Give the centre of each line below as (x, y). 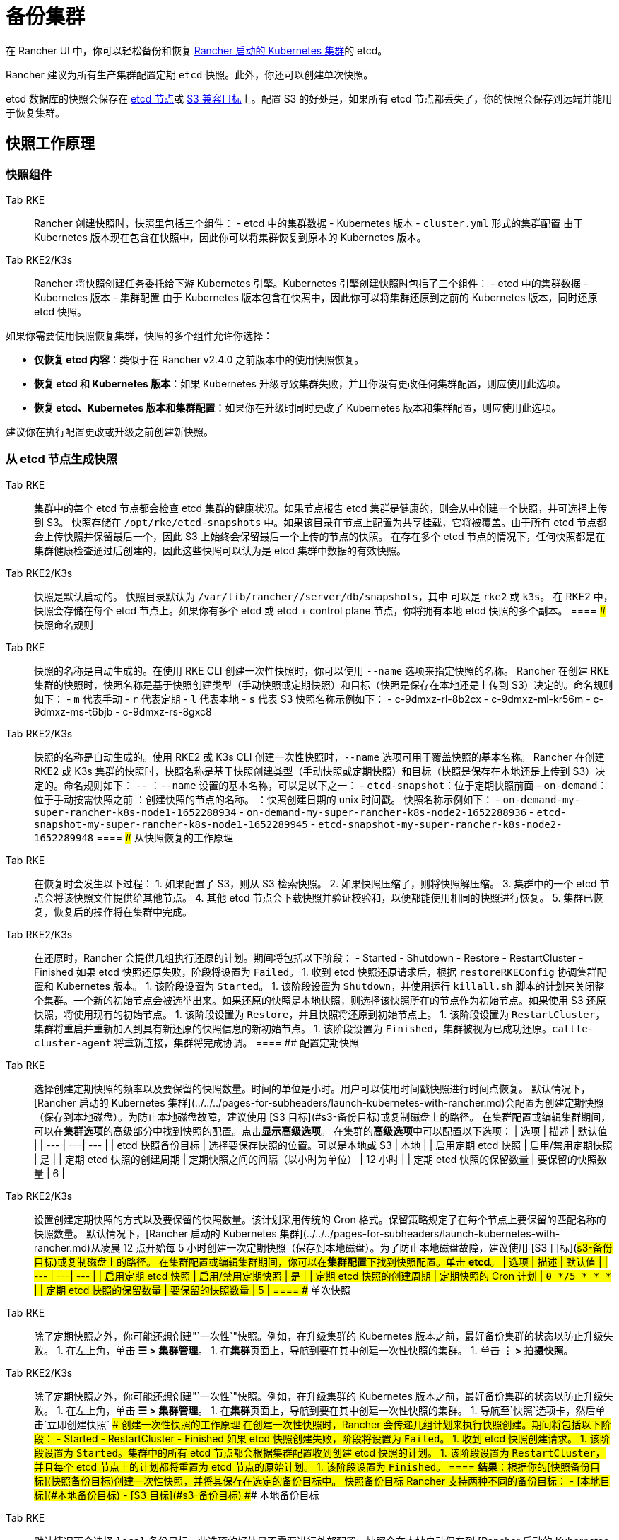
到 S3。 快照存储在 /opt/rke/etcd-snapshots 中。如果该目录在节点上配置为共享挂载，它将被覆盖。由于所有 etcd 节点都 (320, 522)
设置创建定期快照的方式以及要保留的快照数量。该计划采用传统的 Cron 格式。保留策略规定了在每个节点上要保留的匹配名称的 (320, 1219)
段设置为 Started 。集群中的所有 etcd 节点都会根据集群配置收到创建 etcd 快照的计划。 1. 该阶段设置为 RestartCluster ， (320, 1452)
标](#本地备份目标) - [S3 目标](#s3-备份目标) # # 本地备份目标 (177, 1495)
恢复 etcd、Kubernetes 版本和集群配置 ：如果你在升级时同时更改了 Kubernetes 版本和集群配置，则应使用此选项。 (298, 407)
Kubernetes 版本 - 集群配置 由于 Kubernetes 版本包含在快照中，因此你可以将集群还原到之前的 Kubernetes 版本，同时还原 (316, 297)
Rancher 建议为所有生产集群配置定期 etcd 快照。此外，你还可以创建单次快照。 (190, 74)
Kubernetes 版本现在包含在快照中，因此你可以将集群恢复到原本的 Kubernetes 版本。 (230, 237)
